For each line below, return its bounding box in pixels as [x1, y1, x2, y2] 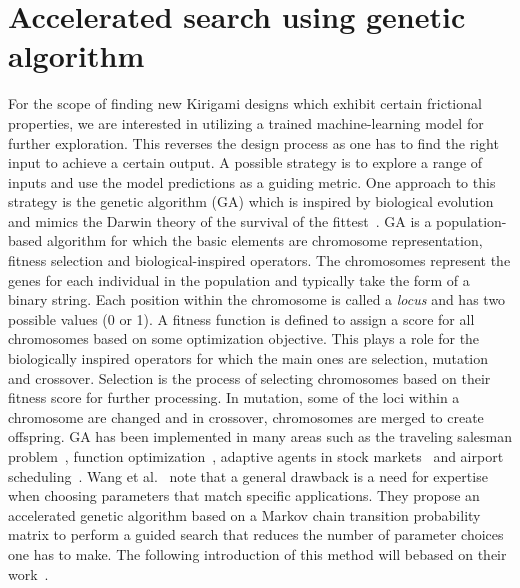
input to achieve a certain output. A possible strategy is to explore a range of [8, 152, 483, 173]
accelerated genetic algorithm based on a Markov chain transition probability [8, 504, 481, 525]
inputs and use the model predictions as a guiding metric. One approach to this [8, 171, 496, 192]
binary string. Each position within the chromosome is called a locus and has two [8, 289, 506, 310]
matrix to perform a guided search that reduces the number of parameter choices [8, 524, 504, 545]
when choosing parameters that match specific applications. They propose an [8, 485, 480, 506]
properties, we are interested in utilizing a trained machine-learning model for [8, 112, 484, 133]
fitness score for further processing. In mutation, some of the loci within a [8, 387, 460, 408]
